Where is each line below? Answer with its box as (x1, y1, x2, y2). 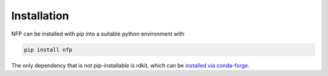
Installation (11, 9, 69, 22)
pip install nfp (24, 46, 73, 53)
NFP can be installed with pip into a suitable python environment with (11, 30, 185, 37)
